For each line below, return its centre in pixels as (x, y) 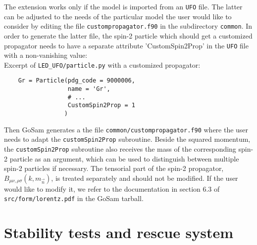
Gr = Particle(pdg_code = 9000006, (77, 81)
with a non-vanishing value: (46, 55)
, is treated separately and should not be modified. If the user (145, 178)
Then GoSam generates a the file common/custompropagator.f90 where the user (126, 129)
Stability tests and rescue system (119, 232)
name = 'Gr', (89, 89)
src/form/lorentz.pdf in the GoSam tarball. (74, 198)
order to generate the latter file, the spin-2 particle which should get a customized (128, 35)
